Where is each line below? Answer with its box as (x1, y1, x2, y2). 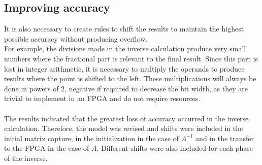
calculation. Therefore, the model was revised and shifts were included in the (4, 123, 243, 134)
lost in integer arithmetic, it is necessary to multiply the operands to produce (4, 63, 245, 74)
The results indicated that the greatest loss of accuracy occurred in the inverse (4, 113, 249, 123)
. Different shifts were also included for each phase (96, 143, 253, 153)
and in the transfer (195, 133, 254, 143)
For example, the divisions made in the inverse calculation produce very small (4, 43, 246, 54)
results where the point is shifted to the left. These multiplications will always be (4, 73, 256, 84)
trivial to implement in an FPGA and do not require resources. (4, 93, 201, 104)
